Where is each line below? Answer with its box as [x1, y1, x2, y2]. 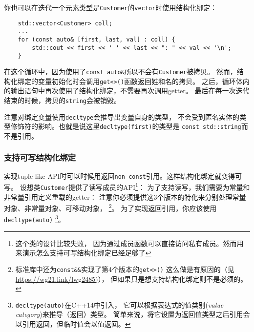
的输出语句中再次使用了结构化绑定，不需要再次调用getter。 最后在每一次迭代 [4, 85, 250, 96]
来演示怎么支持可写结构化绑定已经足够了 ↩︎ [15, 248, 151, 258]
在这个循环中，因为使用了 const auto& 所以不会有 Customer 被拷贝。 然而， [4, 66, 237, 76]
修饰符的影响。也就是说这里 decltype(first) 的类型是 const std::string [10, 121, 241, 131]
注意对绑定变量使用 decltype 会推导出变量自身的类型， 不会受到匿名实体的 [4, 111, 239, 122]
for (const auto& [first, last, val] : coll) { [18, 36, 175, 43]
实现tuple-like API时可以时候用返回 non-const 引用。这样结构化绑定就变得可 [4, 170, 242, 181]
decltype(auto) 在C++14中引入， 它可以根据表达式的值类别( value [15, 299, 224, 310]
